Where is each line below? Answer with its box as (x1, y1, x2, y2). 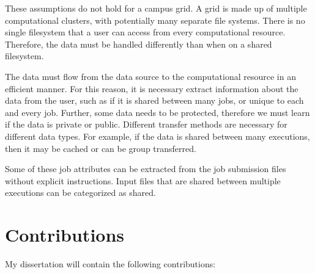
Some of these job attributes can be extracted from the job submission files (5, 162, 286, 175)
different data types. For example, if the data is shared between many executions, (5, 129, 310, 142)
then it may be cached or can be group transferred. (5, 142, 196, 154)
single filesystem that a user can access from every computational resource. (5, 26, 286, 38)
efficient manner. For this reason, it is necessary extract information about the (5, 82, 298, 95)
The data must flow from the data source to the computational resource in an (5, 70, 296, 82)
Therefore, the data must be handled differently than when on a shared (5, 37, 272, 50)
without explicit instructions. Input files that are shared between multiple (5, 174, 281, 187)
